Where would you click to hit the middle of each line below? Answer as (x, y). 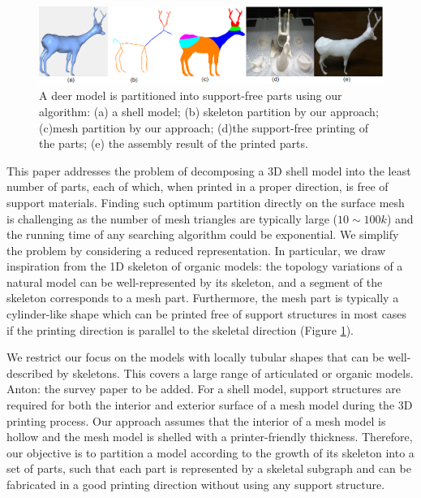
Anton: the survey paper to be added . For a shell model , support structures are (204, 389)
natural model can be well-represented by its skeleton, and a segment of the (195, 281)
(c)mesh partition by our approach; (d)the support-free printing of (204, 127)
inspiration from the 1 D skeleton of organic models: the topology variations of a (205, 266)
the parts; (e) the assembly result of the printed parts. (174, 143)
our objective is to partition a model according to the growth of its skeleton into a (210, 452)
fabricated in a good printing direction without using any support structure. (196, 485)
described (30, 372)
